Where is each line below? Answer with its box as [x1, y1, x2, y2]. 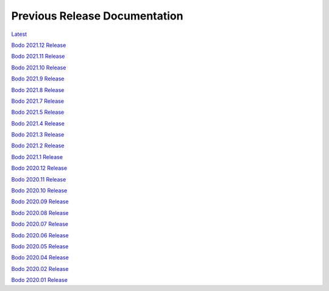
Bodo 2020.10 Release [11, 187, 68, 194]
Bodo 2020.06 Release [11, 231, 69, 239]
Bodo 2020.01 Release [11, 276, 68, 284]
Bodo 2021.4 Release [11, 119, 65, 127]
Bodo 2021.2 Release [11, 142, 65, 149]
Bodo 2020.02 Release [11, 265, 69, 272]
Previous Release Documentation [11, 9, 183, 23]
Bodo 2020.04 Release [11, 254, 69, 261]
